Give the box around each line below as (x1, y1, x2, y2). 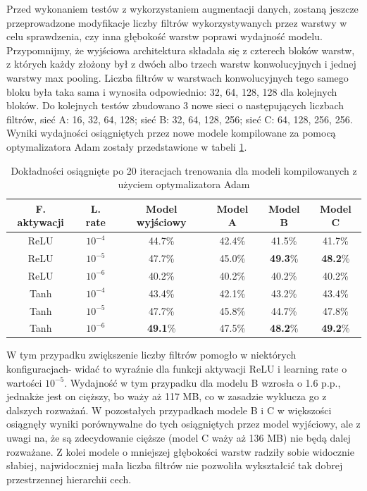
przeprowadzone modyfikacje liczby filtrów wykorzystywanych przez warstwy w (6, 15, 347, 30)
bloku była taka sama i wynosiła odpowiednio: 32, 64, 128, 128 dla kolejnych (6, 84, 337, 99)
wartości (6, 375, 42, 390)
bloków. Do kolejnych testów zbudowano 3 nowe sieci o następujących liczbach (6, 98, 344, 113)
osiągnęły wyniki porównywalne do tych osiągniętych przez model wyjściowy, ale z (6, 416, 361, 431)
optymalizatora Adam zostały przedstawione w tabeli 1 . (6, 139, 247, 154)
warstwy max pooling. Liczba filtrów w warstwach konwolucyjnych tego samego (6, 70, 349, 85)
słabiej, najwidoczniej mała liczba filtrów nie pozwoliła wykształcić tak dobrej (6, 458, 343, 473)
